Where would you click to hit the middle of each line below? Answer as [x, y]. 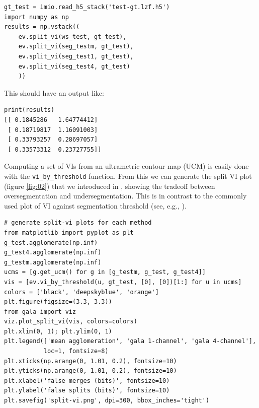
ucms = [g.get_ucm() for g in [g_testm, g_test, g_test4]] [105, 272]
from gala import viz [40, 312]
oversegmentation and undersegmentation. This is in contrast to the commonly [125, 196]
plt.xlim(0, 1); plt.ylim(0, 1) [58, 331]
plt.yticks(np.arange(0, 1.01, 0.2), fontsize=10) [91, 371]
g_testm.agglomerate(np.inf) [53, 262]
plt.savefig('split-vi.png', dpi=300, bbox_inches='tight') [107, 401]
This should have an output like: [54, 92]
